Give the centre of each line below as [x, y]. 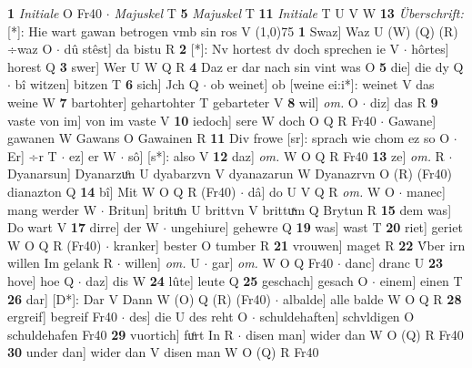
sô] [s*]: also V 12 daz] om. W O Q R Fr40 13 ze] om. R [286, 155]
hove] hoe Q [41, 280]
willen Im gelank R [60, 263]
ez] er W [92, 155]
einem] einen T [421, 280]
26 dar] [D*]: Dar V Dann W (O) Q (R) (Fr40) [139, 298]
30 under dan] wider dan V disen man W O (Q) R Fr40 [163, 352]
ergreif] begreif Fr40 [62, 317]
